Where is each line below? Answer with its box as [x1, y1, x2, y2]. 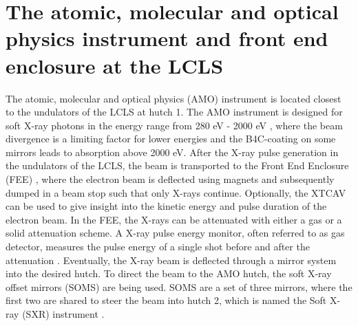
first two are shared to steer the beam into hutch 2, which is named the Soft [6, 293, 327, 307]
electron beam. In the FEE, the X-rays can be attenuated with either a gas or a [6, 212, 342, 226]
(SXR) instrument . [22, 307, 105, 320]
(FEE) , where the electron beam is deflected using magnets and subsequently [6, 172, 335, 186]
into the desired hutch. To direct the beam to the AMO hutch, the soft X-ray [6, 266, 332, 281]
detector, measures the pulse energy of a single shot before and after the [6, 239, 310, 254]
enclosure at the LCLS [6, 51, 224, 79]
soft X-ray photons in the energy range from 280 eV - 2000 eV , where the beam [6, 118, 343, 132]
